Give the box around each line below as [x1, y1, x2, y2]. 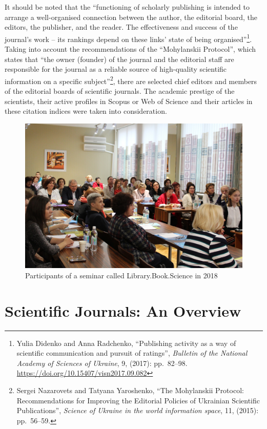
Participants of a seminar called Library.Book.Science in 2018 [25, 270, 218, 280]
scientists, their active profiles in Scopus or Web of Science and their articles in [5, 95, 253, 106]
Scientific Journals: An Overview [5, 300, 241, 321]
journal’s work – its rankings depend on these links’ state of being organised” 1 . [5, 32, 252, 44]
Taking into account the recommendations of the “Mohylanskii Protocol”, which [5, 44, 256, 54]
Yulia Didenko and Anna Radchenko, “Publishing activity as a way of [16, 337, 236, 348]
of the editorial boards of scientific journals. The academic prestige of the [5, 86, 235, 96]
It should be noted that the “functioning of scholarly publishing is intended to [5, 2, 250, 12]
